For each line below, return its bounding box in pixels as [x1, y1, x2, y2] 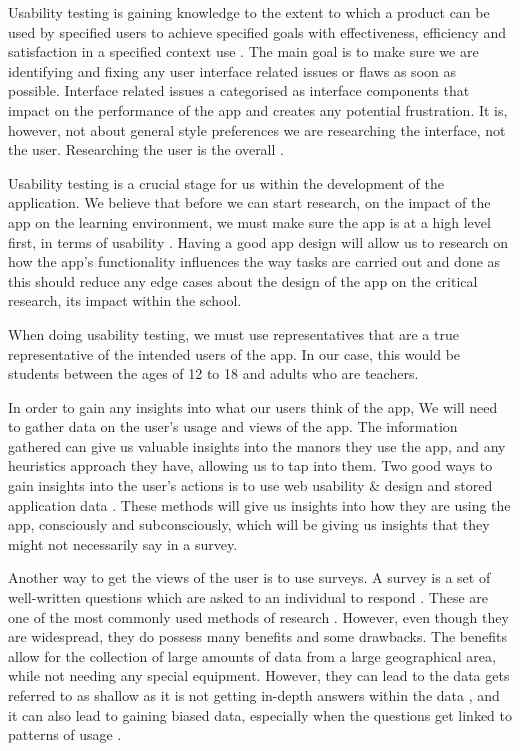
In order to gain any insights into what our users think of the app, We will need [8, 396, 498, 417]
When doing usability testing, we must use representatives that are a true [8, 323, 459, 344]
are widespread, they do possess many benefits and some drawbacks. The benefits [8, 626, 507, 647]
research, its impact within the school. [8, 290, 242, 311]
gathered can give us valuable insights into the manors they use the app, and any [8, 435, 506, 456]
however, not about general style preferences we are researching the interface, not [8, 119, 506, 140]
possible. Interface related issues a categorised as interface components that [8, 80, 470, 101]
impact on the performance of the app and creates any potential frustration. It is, [8, 99, 508, 120]
